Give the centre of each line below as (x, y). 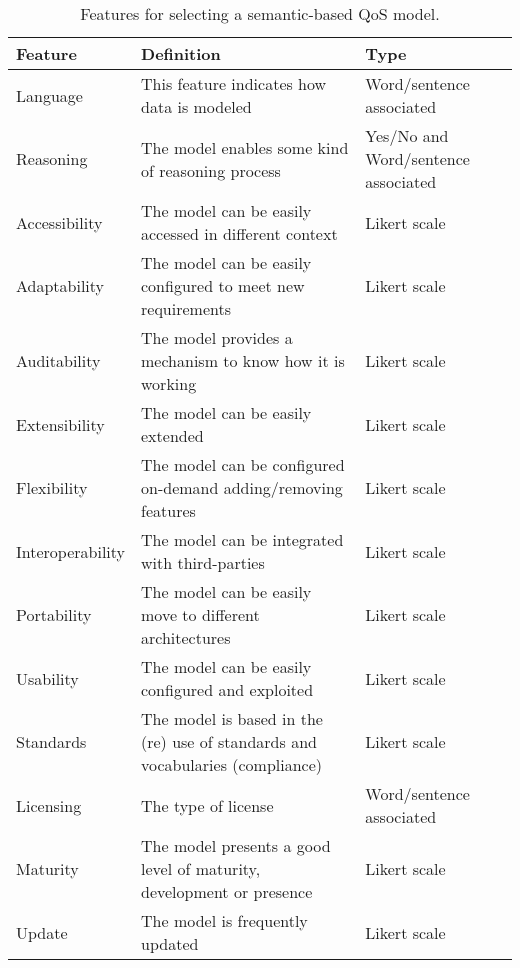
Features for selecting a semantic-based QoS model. (260, 13)
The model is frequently (224, 920)
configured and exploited (227, 689)
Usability (47, 678)
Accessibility (59, 222)
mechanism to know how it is (243, 360)
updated (170, 943)
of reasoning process (211, 170)
